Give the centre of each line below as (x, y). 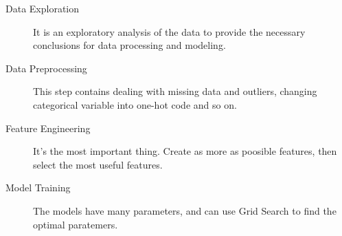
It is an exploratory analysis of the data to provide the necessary (169, 31)
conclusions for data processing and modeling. (129, 45)
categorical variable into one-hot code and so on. (135, 104)
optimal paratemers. (76, 224)
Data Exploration (43, 8)
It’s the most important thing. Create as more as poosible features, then (185, 151)
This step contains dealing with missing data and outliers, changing (175, 91)
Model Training (38, 187)
